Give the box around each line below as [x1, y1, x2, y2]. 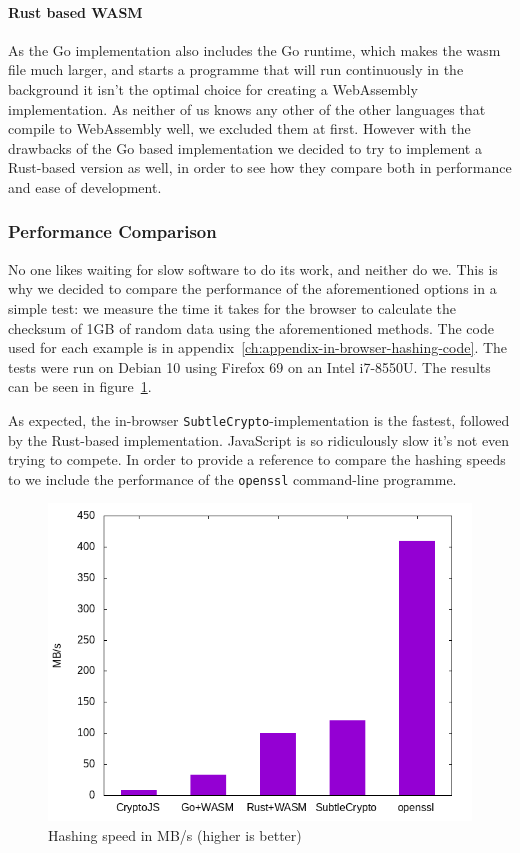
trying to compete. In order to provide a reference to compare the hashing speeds [8, 449, 506, 470]
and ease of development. [8, 176, 162, 197]
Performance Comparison [8, 219, 217, 244]
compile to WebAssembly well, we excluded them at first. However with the [8, 118, 471, 139]
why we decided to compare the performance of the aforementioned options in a [8, 278, 497, 299]
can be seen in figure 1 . [8, 376, 152, 397]
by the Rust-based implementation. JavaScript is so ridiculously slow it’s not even [8, 429, 510, 450]
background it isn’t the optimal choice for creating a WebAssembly [8, 78, 418, 99]
